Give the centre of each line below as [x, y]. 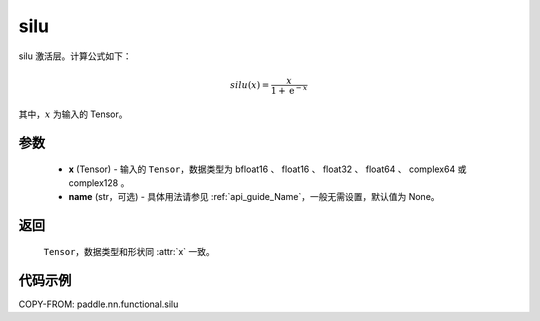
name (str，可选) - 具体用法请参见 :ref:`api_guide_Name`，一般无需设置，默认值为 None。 [254, 197]
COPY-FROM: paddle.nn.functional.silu [98, 304]
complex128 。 [99, 182]
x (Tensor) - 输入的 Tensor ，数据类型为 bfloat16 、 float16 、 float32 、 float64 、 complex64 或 [267, 169]
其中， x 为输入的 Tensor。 [73, 114]
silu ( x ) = [250, 84]
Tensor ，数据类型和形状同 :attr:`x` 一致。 [129, 251]
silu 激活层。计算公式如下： [75, 56]
